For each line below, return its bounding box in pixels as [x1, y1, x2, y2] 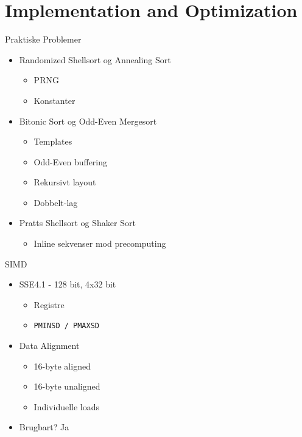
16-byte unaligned [33, 380, 100, 393]
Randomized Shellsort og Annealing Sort [19, 53, 171, 66]
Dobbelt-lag [33, 196, 78, 208]
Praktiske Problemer [5, 33, 82, 46]
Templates [33, 135, 72, 148]
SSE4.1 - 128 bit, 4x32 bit [19, 278, 116, 291]
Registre [33, 298, 65, 311]
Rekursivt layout [33, 176, 96, 188]
